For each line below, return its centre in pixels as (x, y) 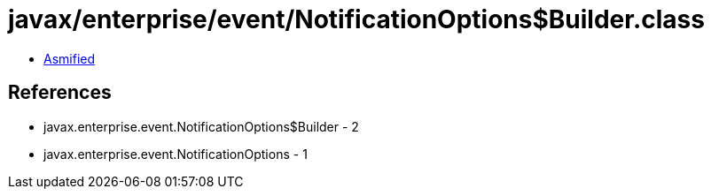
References (60, 93)
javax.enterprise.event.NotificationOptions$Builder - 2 (201, 126)
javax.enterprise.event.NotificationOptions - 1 (176, 154)
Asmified (70, 58)
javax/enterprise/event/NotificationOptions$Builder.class (356, 19)
